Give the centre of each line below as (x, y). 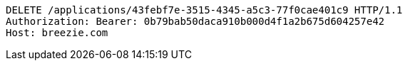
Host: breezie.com (57, 33)
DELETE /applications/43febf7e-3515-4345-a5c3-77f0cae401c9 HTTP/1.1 (204, 10)
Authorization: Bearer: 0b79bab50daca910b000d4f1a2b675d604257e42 (195, 21)
